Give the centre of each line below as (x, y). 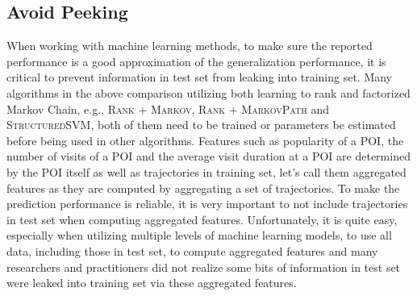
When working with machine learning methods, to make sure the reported (190, 46)
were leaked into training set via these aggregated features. (152, 283)
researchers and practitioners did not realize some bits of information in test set (204, 267)
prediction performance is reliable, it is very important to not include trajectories (207, 204)
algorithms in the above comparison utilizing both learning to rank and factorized (208, 92)
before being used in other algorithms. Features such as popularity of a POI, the (205, 140)
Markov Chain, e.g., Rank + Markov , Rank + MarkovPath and (168, 108)
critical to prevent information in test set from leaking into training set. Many (200, 77)
